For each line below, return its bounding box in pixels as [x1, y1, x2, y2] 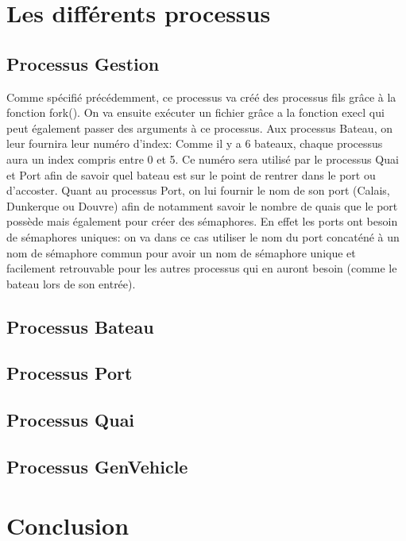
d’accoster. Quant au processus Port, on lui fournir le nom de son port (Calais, [6, 182, 390, 199]
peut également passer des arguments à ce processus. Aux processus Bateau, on [6, 119, 392, 136]
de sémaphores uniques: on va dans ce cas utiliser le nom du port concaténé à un [6, 228, 400, 245]
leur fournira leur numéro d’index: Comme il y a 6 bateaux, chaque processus [6, 135, 383, 152]
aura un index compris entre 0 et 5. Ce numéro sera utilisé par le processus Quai [6, 150, 399, 167]
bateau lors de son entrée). [6, 275, 136, 292]
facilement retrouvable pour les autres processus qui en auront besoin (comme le [6, 260, 397, 276]
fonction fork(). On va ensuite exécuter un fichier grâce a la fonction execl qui [6, 104, 385, 121]
